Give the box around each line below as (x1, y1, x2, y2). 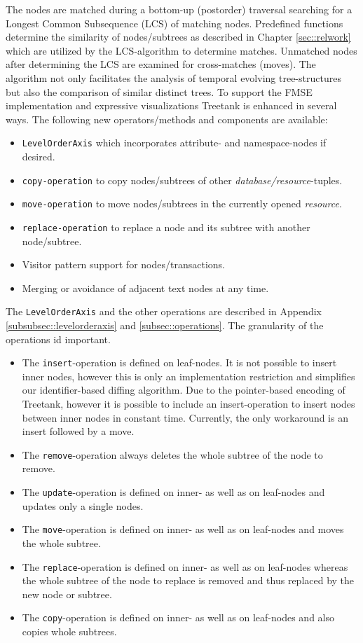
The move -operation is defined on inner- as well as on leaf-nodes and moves (22, 522, 344, 537)
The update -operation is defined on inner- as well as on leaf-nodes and (22, 485, 325, 499)
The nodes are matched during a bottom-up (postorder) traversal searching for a (6, 2, 352, 16)
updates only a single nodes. (22, 498, 144, 513)
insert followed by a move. (22, 424, 135, 438)
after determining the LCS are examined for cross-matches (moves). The (6, 57, 316, 71)
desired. (22, 149, 55, 163)
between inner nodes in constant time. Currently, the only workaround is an (22, 410, 348, 424)
